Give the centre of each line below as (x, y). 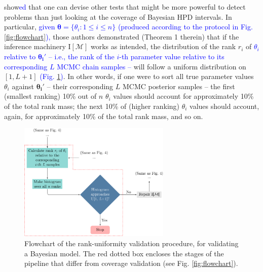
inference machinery (35, 46)
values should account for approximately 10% (183, 96)
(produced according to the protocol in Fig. (185, 27)
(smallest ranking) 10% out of (50, 96)
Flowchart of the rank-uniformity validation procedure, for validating (131, 243)
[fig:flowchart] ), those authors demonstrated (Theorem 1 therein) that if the (122, 36)
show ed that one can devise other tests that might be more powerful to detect (125, 7)
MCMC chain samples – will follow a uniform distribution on (152, 66)
